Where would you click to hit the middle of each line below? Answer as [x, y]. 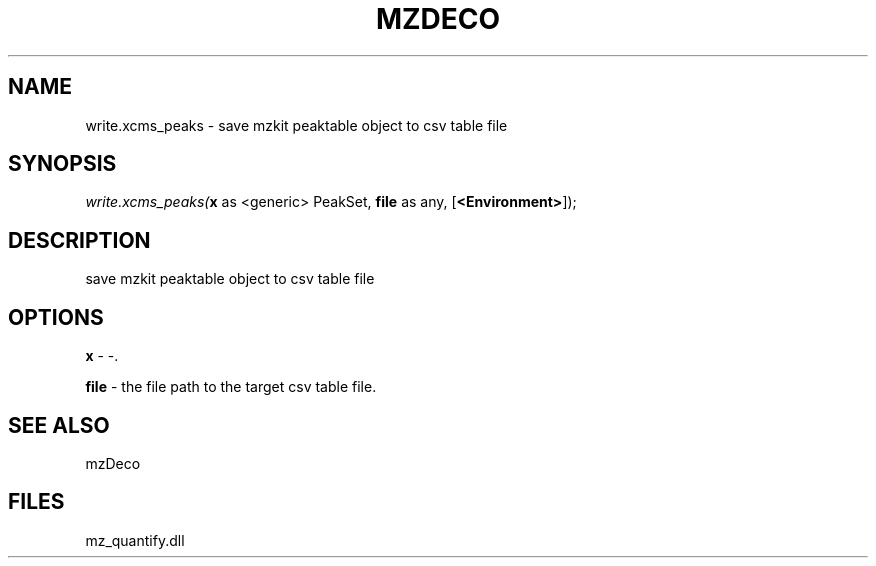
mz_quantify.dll [135, 540]
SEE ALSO [59, 425]
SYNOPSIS [62, 164]
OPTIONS [56, 317]
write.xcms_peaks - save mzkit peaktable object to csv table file [296, 125]
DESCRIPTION [79, 240]
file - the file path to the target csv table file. [231, 387]
